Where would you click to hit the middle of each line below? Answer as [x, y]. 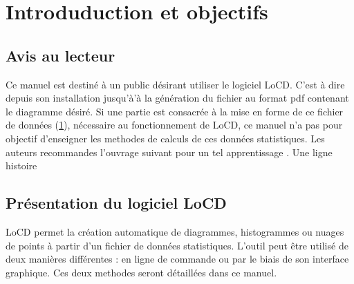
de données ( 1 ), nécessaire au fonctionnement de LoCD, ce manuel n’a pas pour [174, 125]
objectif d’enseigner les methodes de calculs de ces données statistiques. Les [165, 138]
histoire [21, 165]
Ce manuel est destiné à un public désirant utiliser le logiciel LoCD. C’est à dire [175, 84]
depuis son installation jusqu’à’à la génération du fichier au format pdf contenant [177, 98]
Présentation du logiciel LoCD [116, 203]
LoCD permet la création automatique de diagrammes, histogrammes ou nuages [175, 231]
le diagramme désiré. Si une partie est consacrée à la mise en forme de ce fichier [175, 111]
